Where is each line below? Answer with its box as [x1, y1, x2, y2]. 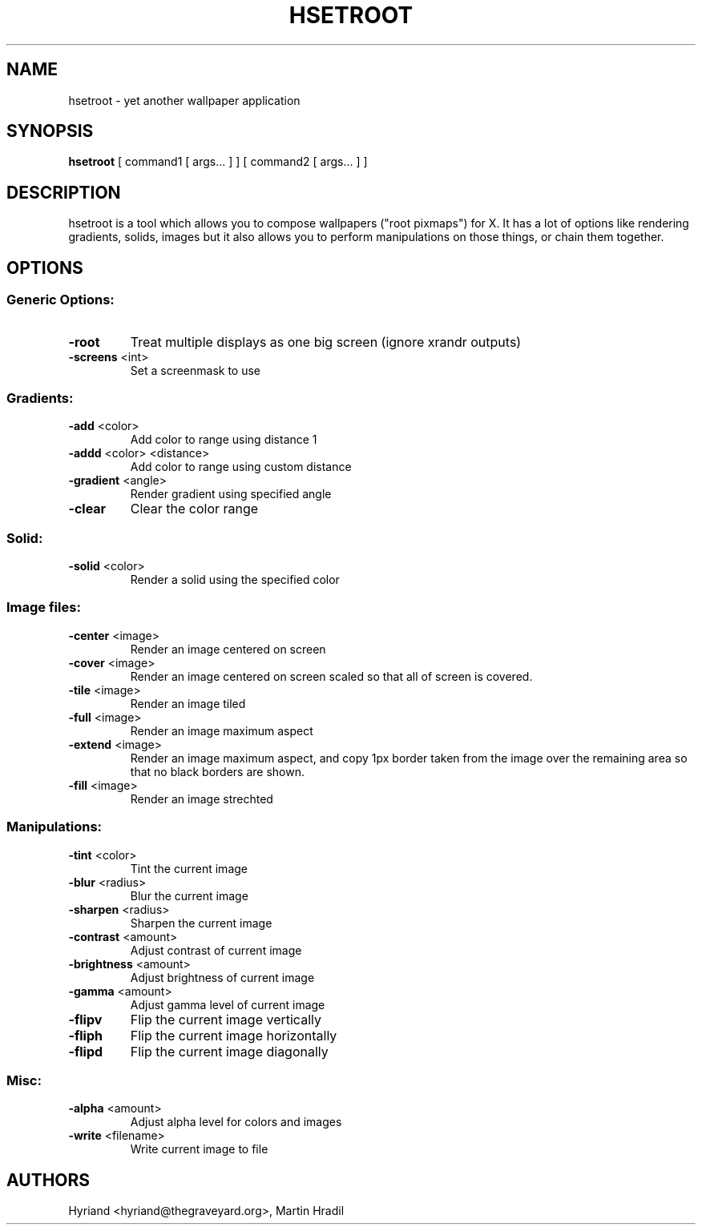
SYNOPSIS [6, 121, 94, 142]
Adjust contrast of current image [130, 943, 302, 957]
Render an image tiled [130, 696, 246, 710]
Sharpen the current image [130, 915, 272, 930]
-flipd [68, 1043, 103, 1060]
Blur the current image [130, 888, 248, 903]
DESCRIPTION [6, 182, 121, 203]
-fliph [68, 1027, 103, 1044]
